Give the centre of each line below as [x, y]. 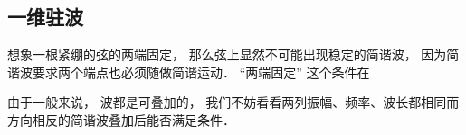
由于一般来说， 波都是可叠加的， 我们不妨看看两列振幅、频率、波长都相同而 [233, 102]
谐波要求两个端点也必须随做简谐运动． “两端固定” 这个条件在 [189, 72]
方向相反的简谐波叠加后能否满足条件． [121, 119]
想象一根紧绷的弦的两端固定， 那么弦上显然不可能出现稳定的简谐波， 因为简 [233, 54]
